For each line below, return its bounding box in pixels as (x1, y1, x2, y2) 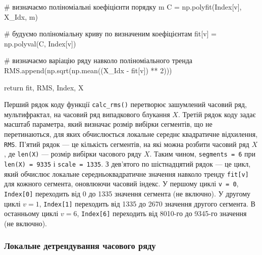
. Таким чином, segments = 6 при (149, 148, 256, 159)
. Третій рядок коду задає (178, 109, 256, 119)
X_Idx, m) (4, 11, 38, 22)
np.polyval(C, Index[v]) (4, 38, 76, 48)
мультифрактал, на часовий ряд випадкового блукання (4, 109, 170, 119)
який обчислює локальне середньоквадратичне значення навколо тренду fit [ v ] (4, 168, 249, 179)
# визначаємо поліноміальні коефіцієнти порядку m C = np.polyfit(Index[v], (4, 2, 242, 12)
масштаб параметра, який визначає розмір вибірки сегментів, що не (4, 119, 213, 129)
